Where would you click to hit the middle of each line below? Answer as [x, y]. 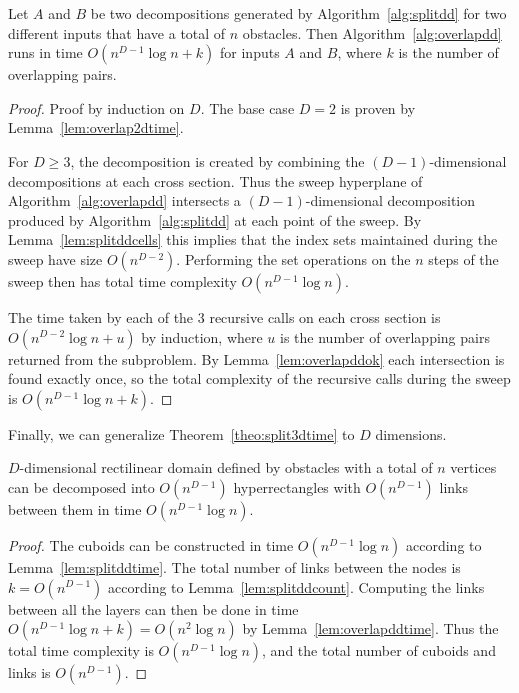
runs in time [45, 52]
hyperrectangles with [297, 486]
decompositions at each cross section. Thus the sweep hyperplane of [215, 180]
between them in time [75, 508]
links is [29, 672]
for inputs [250, 52]
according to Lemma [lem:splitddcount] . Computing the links [296, 586]
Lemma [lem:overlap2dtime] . [96, 127]
